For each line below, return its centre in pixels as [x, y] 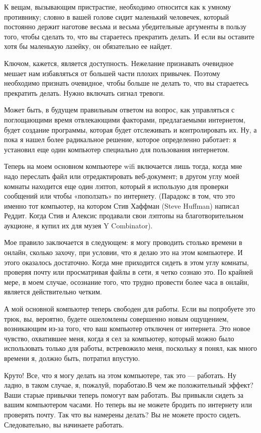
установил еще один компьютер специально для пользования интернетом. [117, 149]
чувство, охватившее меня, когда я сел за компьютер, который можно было [119, 338]
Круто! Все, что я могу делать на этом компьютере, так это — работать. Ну [120, 375]
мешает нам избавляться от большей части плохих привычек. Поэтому [112, 73]
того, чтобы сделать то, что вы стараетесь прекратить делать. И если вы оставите [129, 36]
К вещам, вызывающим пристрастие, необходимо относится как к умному [118, 7]
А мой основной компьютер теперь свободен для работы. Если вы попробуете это [130, 309]
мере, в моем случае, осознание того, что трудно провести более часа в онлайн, [127, 282]
